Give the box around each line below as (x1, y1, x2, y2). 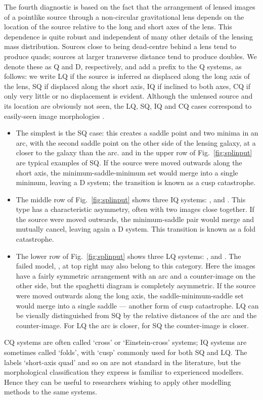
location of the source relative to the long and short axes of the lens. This (4, 21, 232, 32)
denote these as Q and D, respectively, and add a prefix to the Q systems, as (4, 61, 242, 71)
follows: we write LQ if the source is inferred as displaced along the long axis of (4, 71, 250, 81)
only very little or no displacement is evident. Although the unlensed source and (4, 91, 253, 101)
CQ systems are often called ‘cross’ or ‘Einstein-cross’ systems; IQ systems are (4, 337, 247, 347)
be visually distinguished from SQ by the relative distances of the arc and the (16, 310, 257, 321)
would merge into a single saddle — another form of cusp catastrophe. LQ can (16, 300, 259, 310)
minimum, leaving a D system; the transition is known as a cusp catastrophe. (16, 177, 256, 188)
